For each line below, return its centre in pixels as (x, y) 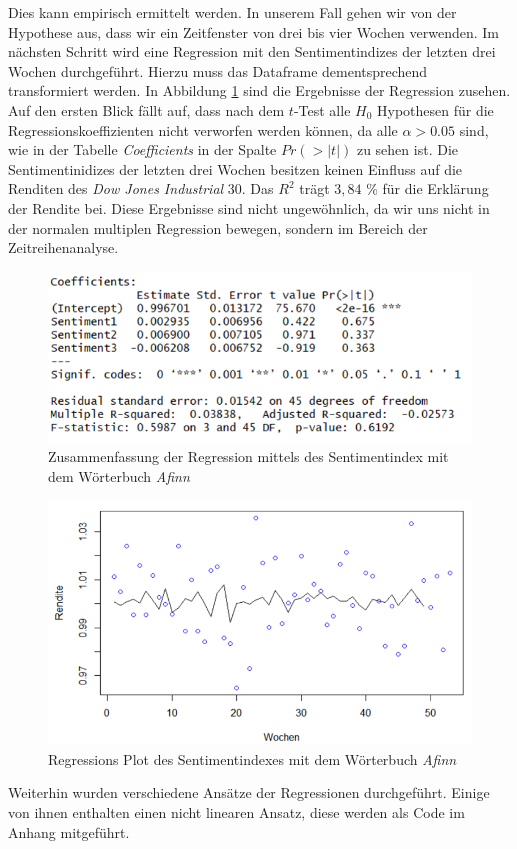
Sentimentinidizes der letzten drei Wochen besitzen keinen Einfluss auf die (235, 168)
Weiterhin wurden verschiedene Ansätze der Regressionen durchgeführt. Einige (249, 792)
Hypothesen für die (435, 109)
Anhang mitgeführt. (69, 831)
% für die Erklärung (427, 188)
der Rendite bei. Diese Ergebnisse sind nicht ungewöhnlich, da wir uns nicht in (249, 207)
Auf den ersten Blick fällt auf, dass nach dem (146, 109)
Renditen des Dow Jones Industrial (116, 188)
